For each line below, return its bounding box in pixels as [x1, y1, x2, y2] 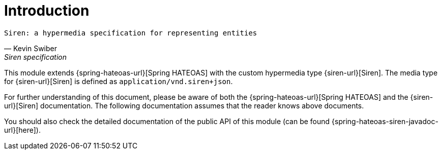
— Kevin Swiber [4, 44, 57, 53]
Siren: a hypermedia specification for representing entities [4, 28, 257, 37]
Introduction [4, 2, 90, 19]
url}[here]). [4, 125, 41, 134]
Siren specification [4, 52, 67, 61]
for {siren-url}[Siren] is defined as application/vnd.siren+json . [4, 76, 233, 86]
